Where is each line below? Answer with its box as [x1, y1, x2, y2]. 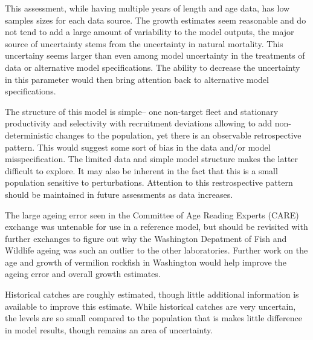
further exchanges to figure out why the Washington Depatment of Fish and [5, 232, 287, 244]
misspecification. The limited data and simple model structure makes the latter [5, 152, 298, 165]
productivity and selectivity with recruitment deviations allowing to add [5, 117, 273, 129]
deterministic [5, 128, 53, 141]
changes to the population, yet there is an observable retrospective [56, 128, 302, 141]
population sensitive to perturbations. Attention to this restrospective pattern [5, 176, 293, 189]
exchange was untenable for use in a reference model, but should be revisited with [5, 220, 308, 233]
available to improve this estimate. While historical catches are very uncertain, [5, 299, 296, 312]
